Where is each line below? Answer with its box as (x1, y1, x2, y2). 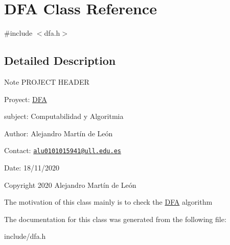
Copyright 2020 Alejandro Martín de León (4, 179, 136, 190)
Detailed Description (4, 53, 116, 68)
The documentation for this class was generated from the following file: (4, 213, 226, 224)
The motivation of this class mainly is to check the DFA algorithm (4, 197, 213, 207)
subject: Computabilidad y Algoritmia (4, 111, 124, 121)
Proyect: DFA (4, 93, 47, 104)
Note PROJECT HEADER (4, 76, 89, 87)
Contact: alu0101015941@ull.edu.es (4, 145, 121, 156)
